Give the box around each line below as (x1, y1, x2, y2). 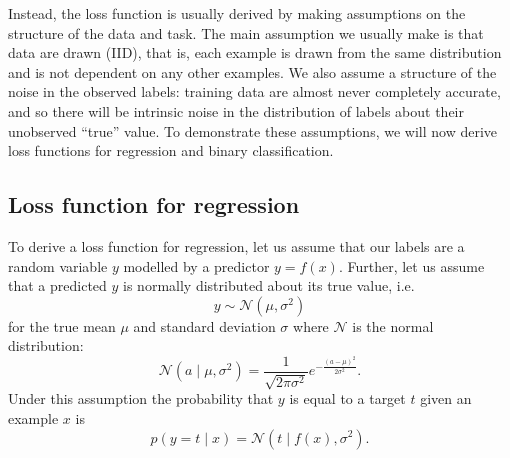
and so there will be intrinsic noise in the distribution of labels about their (8, 100, 464, 121)
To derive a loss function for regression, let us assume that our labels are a (8, 235, 465, 256)
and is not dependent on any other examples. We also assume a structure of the (8, 61, 497, 82)
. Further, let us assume (338, 255, 485, 276)
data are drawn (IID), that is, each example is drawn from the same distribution (8, 42, 502, 63)
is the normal (352, 315, 434, 336)
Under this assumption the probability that (8, 388, 274, 409)
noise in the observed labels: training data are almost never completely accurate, (8, 81, 501, 102)
